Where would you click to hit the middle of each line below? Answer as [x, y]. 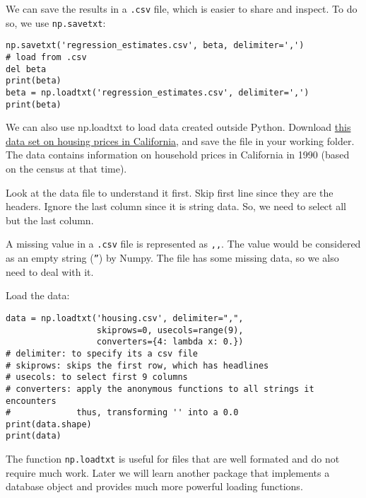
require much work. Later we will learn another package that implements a [168, 472]
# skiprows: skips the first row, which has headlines [137, 365]
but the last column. [50, 220]
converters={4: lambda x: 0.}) [170, 342]
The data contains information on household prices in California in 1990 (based [178, 155]
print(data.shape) [49, 424]
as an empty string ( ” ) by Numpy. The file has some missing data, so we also [172, 258]
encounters [31, 401]
